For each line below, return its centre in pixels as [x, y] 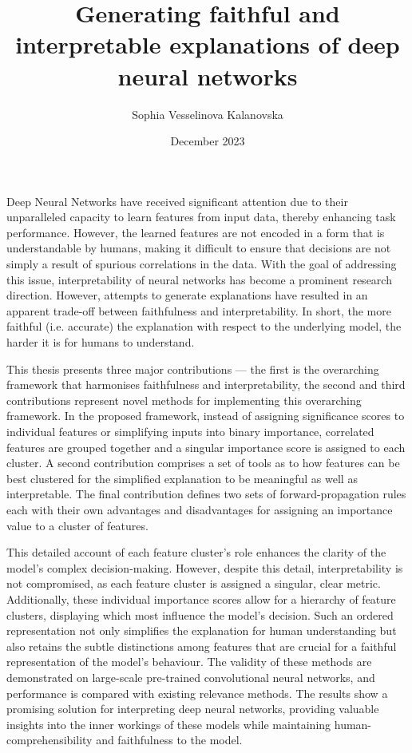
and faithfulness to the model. [169, 740]
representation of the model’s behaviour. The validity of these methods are [189, 662]
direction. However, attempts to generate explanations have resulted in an [187, 295]
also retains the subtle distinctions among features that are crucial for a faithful [202, 646]
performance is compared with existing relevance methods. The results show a [197, 693]
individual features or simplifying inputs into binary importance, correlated [190, 431]
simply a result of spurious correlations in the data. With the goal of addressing [202, 264]
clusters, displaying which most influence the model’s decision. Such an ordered [200, 614]
